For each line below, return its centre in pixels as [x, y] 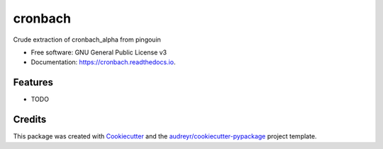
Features [33, 82]
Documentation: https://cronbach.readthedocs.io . [103, 62]
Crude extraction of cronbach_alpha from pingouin [87, 40]
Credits [30, 120]
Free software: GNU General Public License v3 [99, 52]
